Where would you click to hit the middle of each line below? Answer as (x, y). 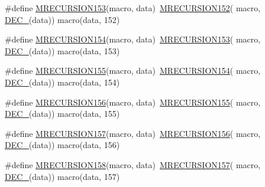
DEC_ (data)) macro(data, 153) (62, 50)
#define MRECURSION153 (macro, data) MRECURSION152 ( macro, (133, 8)
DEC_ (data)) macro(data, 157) (62, 176)
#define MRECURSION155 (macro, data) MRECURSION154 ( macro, (133, 70)
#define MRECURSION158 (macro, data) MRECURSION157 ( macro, (133, 164)
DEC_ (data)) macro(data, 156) (62, 145)
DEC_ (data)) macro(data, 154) (62, 82)
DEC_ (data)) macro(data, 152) (62, 19)
